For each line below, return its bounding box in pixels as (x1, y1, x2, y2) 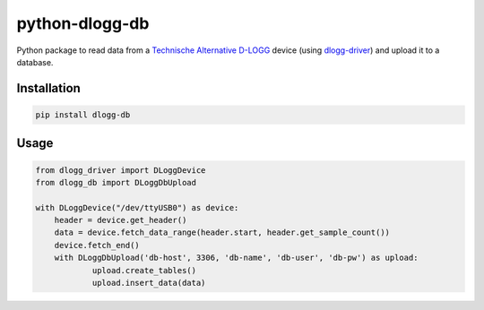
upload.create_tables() (91, 265, 197, 275)
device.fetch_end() (54, 240, 141, 250)
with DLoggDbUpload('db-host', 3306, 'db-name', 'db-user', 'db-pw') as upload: (54, 253, 419, 263)
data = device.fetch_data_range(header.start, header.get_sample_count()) (54, 228, 390, 237)
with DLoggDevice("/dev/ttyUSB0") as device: (35, 202, 239, 212)
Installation (16, 81, 81, 96)
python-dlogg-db (16, 13, 150, 33)
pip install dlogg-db (35, 109, 131, 120)
